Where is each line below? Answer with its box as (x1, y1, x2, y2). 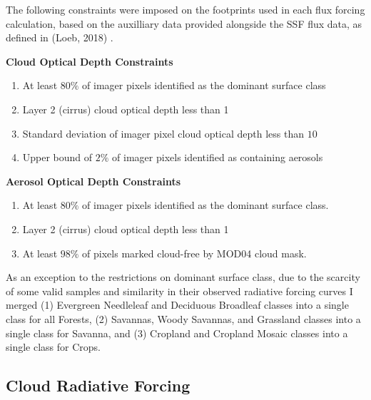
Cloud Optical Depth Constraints (6, 53, 173, 68)
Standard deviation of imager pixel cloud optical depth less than (22, 125, 305, 140)
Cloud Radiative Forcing (6, 374, 190, 396)
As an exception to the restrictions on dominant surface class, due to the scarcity (6, 270, 360, 284)
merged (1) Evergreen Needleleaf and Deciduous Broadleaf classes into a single (6, 297, 349, 312)
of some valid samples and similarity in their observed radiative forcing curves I (6, 283, 353, 298)
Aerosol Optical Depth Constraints (6, 173, 181, 188)
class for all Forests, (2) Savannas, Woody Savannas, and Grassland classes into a (6, 311, 361, 326)
